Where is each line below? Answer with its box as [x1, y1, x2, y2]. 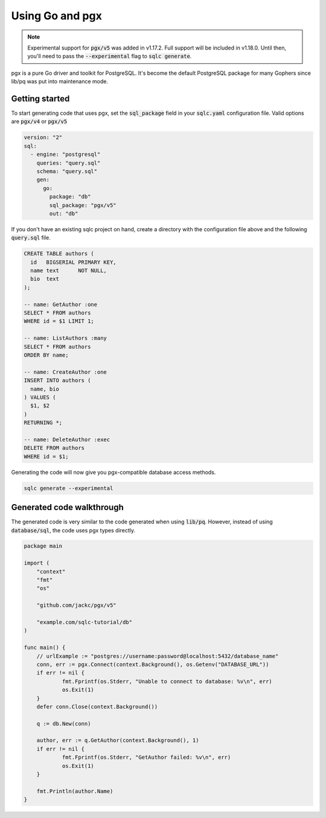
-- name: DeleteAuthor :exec [24, 436, 110, 443]
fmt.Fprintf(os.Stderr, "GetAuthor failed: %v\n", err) [62, 754, 231, 761]
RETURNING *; [24, 420, 63, 426]
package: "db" [49, 193, 91, 200]
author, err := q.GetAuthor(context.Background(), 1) [36, 737, 199, 744]
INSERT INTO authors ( [24, 377, 91, 384]
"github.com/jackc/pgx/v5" [36, 602, 117, 609]
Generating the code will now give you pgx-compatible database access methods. [11, 468, 216, 476]
